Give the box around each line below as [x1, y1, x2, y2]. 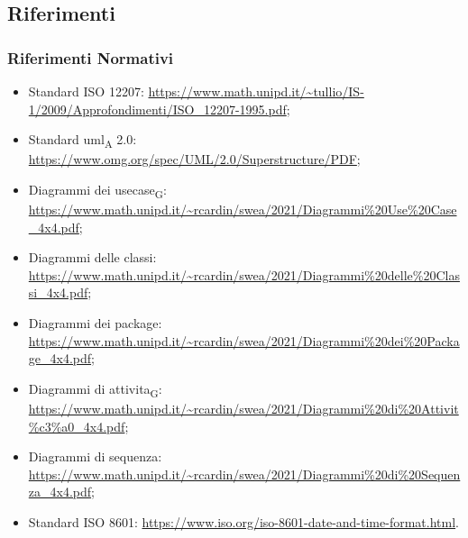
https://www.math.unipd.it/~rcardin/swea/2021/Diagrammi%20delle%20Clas [28, 265, 460, 284]
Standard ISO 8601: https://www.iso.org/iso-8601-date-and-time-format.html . [28, 512, 459, 531]
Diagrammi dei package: [28, 314, 162, 332]
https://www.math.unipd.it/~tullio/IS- [148, 82, 364, 100]
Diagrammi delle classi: [28, 248, 157, 267]
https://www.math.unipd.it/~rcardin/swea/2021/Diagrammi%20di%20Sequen [28, 464, 461, 483]
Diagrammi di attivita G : [28, 378, 162, 400]
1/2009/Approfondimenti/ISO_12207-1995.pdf [28, 99, 287, 118]
